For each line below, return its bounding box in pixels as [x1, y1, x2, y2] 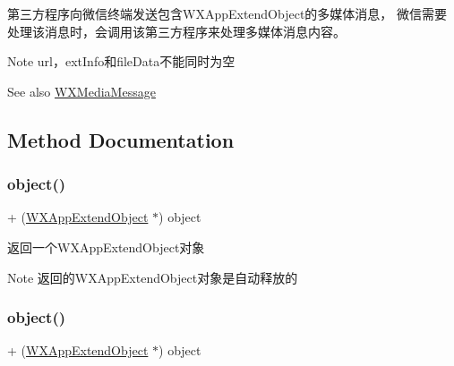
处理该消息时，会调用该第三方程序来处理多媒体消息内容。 [7, 21, 346, 40]
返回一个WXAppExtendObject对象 [7, 237, 205, 256]
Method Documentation [7, 125, 235, 153]
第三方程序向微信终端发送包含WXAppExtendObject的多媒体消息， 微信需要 [7, 4, 448, 22]
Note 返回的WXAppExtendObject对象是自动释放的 [7, 268, 298, 286]
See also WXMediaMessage [7, 81, 156, 100]
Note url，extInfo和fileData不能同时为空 [7, 52, 236, 71]
